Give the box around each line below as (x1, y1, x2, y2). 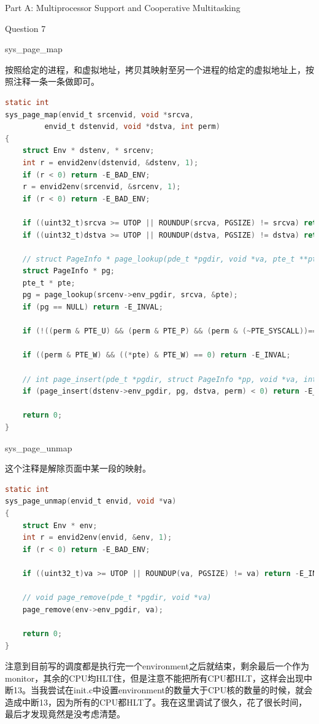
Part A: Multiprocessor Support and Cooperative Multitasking (5, 1, 240, 14)
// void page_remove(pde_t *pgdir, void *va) (22, 593, 212, 602)
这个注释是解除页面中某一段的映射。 (5, 462, 151, 475)
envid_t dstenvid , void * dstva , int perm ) (44, 122, 220, 131)
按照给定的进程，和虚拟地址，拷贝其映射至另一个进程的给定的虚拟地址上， (5, 63, 306, 76)
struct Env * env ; (22, 521, 98, 530)
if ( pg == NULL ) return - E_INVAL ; (22, 303, 163, 312)
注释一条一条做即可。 (13, 75, 99, 88)
